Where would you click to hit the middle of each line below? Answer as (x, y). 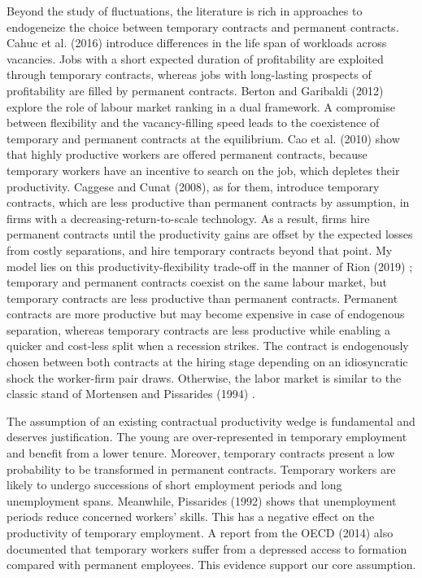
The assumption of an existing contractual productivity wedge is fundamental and (211, 420)
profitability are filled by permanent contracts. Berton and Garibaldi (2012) (195, 90)
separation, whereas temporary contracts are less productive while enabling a (198, 329)
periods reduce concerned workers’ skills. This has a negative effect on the (191, 517)
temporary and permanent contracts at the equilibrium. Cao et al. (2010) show (203, 138)
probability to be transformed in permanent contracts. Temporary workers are (201, 469)
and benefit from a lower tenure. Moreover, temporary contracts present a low (201, 453)
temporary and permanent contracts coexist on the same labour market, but (197, 282)
